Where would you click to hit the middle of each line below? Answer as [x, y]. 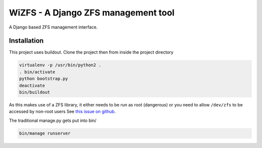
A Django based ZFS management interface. [53, 27]
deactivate [32, 85]
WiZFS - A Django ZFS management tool [92, 13]
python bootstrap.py [43, 79]
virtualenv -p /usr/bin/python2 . [60, 65]
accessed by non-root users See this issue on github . [62, 112]
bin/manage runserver [45, 133]
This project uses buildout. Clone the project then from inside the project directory [91, 52]
